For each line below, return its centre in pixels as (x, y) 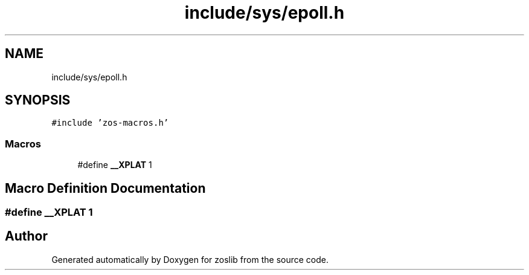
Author (26, 236)
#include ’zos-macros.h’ (110, 123)
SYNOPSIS (38, 100)
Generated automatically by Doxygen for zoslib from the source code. (190, 259)
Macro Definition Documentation (105, 188)
